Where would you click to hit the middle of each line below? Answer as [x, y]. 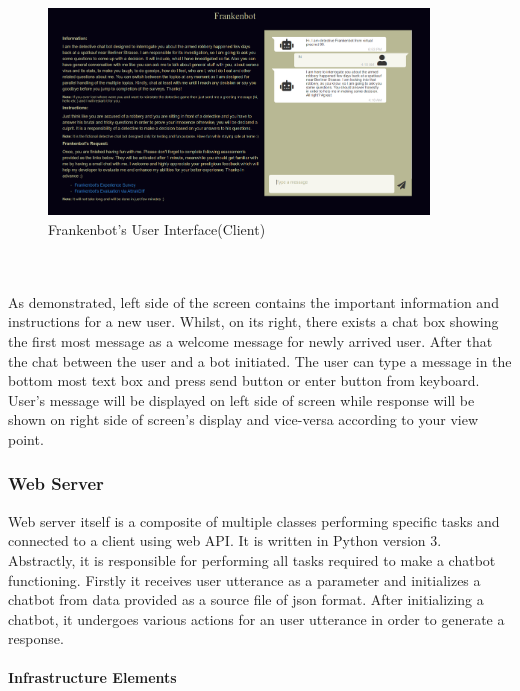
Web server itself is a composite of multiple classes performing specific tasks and [254, 520]
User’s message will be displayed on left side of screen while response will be [241, 399]
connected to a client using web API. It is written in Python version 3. [225, 540]
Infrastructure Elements [92, 677]
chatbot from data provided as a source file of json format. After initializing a [246, 599]
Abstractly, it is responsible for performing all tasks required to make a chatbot [252, 559]
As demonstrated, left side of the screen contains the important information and [253, 301]
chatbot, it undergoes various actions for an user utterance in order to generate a [256, 618]
